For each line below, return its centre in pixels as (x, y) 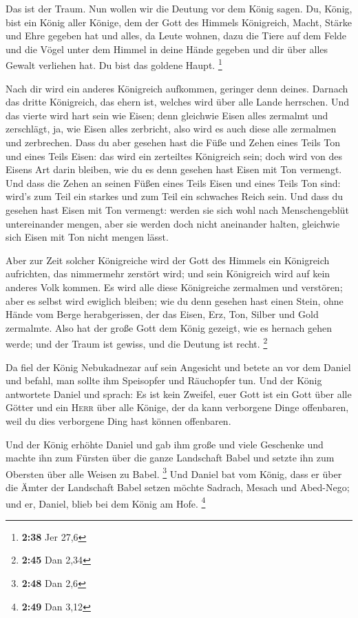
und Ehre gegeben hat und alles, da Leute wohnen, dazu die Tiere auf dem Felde (176, 36)
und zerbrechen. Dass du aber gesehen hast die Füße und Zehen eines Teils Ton (173, 142)
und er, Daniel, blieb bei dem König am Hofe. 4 (106, 502)
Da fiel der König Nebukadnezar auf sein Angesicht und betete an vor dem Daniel (178, 367)
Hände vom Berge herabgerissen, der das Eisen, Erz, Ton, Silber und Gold (162, 314)
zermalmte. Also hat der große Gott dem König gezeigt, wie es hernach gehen (169, 327)
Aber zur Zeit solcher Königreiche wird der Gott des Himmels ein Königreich (168, 260)
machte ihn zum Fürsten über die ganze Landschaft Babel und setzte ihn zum (170, 458)
